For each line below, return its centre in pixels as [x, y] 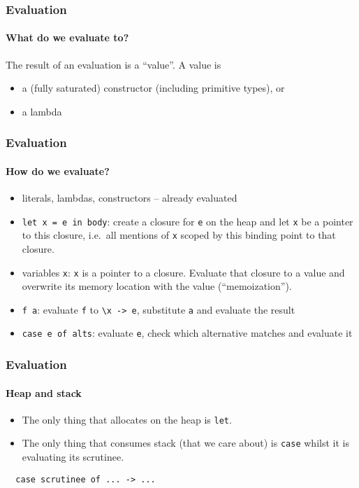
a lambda [42, 111]
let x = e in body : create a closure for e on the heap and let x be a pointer [188, 221]
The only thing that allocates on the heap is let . [127, 419]
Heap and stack [44, 392]
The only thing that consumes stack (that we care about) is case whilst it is [185, 443]
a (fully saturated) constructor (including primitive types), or [153, 88]
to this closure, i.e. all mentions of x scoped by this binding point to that [179, 235]
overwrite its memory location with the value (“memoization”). [157, 286]
